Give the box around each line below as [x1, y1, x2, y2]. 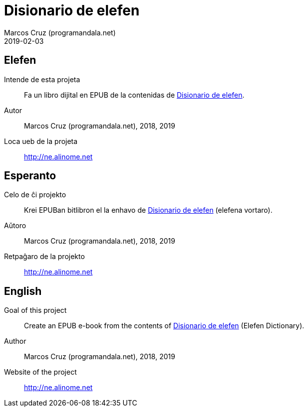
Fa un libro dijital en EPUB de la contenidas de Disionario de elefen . [24, 90, 245, 99]
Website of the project [4, 368, 77, 377]
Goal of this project [4, 306, 67, 315]
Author [4, 337, 26, 346]
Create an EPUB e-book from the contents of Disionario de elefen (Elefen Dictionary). [24, 321, 305, 330]
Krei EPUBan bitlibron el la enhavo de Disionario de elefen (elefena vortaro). [24, 206, 273, 215]
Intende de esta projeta [4, 75, 80, 84]
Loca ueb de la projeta [4, 137, 78, 145]
